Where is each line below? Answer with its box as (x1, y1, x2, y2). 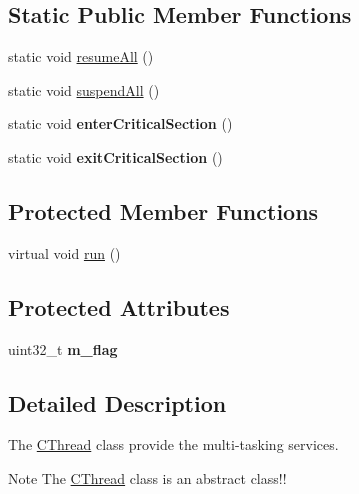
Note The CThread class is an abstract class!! (8, 467, 287, 488)
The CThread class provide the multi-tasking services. (8, 434, 339, 455)
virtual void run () (8, 242, 121, 263)
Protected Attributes (8, 291, 230, 322)
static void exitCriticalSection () (8, 146, 223, 167)
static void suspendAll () (8, 79, 160, 100)
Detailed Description (8, 387, 227, 418)
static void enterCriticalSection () (8, 113, 233, 134)
